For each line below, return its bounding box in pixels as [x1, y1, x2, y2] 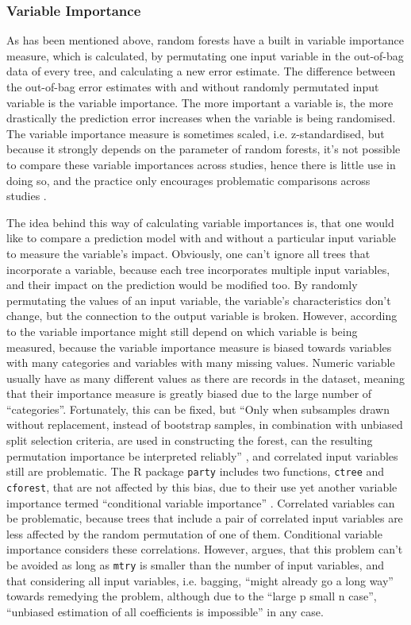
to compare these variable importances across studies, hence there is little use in [6, 156, 396, 172]
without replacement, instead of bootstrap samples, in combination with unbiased [6, 416, 403, 433]
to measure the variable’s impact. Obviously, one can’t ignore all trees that [6, 245, 371, 261]
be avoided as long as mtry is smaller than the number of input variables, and [6, 556, 384, 573]
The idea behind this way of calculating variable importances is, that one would [6, 214, 394, 230]
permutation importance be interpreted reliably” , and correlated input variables [6, 447, 398, 464]
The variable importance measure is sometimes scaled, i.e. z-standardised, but [6, 125, 385, 141]
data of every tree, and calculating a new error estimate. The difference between [6, 63, 396, 79]
